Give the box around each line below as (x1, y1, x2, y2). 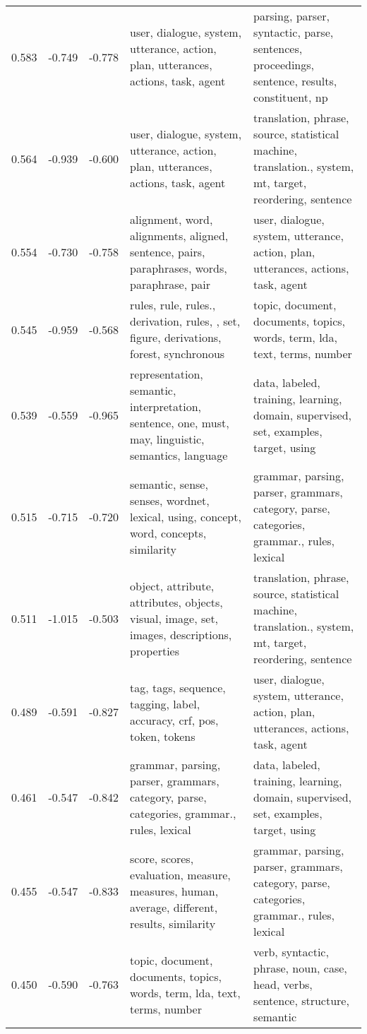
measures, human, (130, 882, 219, 899)
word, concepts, (130, 524, 207, 541)
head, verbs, (253, 976, 313, 992)
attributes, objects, (130, 593, 223, 610)
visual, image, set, (130, 610, 219, 626)
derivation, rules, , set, (130, 313, 241, 329)
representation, (130, 366, 203, 382)
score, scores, (130, 850, 194, 867)
